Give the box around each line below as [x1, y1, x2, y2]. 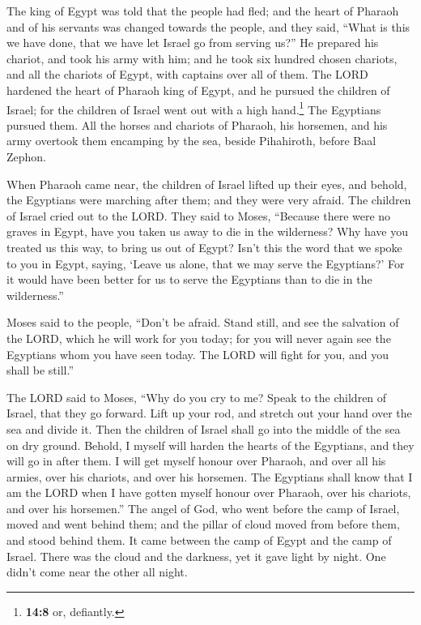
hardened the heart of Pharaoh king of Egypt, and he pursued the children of [6, 81, 390, 98]
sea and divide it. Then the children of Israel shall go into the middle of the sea [6, 420, 401, 437]
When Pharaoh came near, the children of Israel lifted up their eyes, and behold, [6, 175, 407, 192]
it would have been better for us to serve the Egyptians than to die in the [6, 271, 372, 288]
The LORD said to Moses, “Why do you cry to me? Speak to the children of [6, 388, 387, 405]
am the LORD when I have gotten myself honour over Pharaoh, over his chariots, [6, 484, 411, 501]
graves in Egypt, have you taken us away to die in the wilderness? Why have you [6, 223, 408, 240]
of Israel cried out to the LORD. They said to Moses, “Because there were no [6, 207, 391, 224]
